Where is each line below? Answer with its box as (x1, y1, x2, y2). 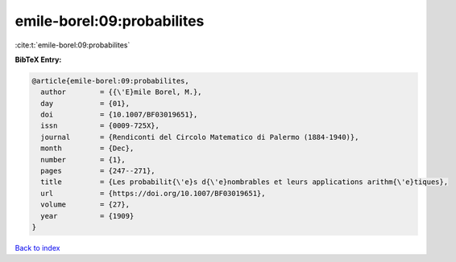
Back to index (15, 243, 60, 252)
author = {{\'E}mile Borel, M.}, (40, 88, 202, 96)
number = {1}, (40, 155, 126, 164)
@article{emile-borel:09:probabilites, (31, 76, 189, 85)
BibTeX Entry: (15, 55, 62, 64)
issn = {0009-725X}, (40, 121, 160, 130)
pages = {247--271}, (40, 166, 156, 176)
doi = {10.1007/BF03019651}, (40, 110, 198, 120)
